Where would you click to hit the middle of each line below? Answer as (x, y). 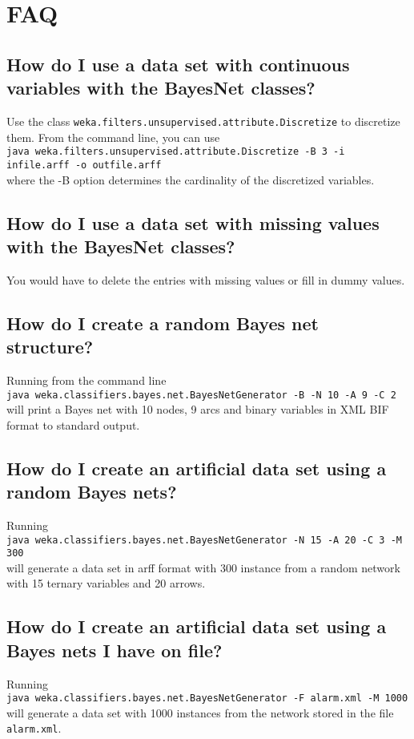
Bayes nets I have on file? (115, 650)
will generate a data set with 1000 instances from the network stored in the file (200, 712)
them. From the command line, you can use (113, 137)
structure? (50, 347)
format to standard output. (73, 424)
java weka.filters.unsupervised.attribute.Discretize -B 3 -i (176, 152)
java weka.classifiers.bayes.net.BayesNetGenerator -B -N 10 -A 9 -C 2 (201, 395)
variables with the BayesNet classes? (161, 88)
